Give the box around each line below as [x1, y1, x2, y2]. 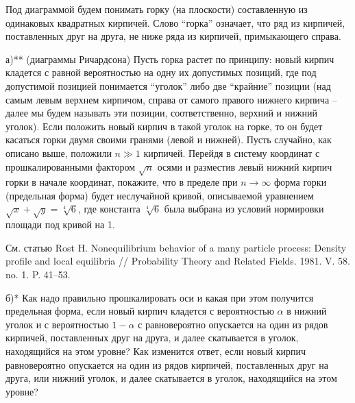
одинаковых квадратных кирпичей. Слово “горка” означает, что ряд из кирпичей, [5, 15, 345, 29]
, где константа [77, 201, 140, 216]
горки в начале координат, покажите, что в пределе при [5, 175, 238, 189]
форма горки [273, 175, 327, 189]
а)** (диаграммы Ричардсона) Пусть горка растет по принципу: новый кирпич [5, 51, 334, 66]
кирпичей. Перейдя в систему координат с [143, 145, 320, 160]
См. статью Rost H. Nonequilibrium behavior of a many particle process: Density [5, 240, 347, 254]
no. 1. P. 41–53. [5, 267, 71, 282]
